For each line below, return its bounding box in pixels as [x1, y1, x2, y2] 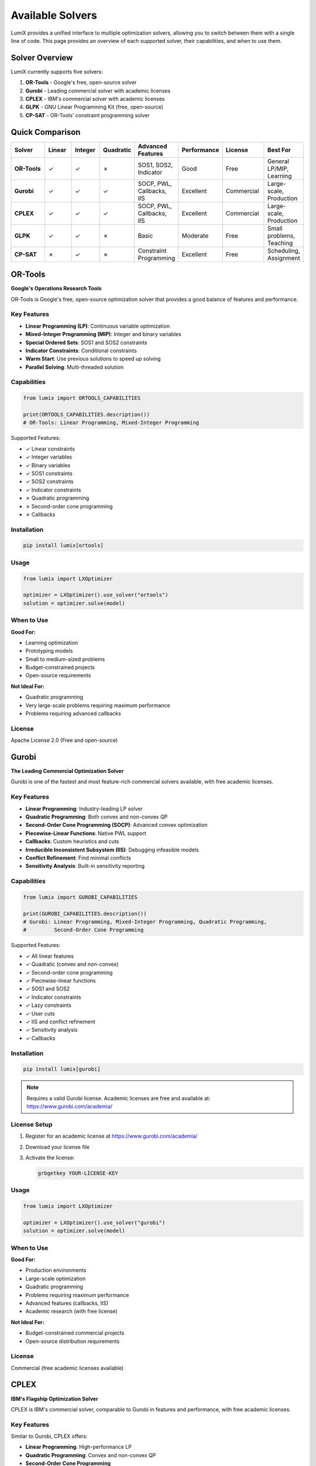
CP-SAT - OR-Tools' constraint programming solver [25, 111, 150, 118]
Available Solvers [11, 9, 98, 22]
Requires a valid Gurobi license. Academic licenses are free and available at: [26, 1094, 211, 1102]
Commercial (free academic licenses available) [11, 1364, 124, 1372]
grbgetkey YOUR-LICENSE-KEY [37, 1170, 118, 1176]
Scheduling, [267, 246, 301, 254]
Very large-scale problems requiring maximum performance [25, 701, 170, 709]
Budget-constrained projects [25, 664, 95, 671]
